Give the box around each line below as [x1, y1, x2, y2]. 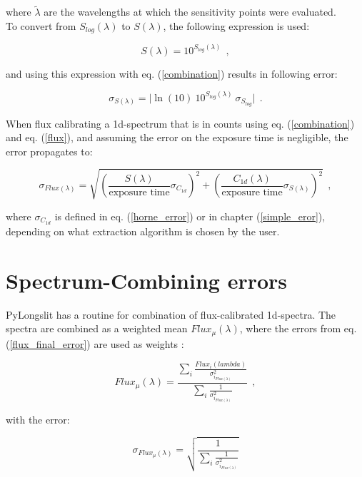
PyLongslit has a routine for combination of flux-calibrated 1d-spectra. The [6, 307, 336, 322]
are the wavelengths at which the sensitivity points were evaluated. [44, 4, 336, 19]
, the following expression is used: [163, 18, 310, 33]
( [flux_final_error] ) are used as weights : [6, 336, 184, 351]
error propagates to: [6, 143, 93, 158]
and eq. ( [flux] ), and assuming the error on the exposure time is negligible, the [6, 130, 348, 145]
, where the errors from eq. [239, 321, 357, 336]
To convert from [6, 18, 76, 33]
